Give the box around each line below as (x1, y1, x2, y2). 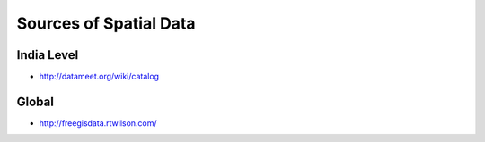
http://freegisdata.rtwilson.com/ (39, 117, 157, 129)
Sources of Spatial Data (16, 13, 197, 33)
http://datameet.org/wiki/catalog (39, 71, 160, 82)
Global (16, 94, 54, 109)
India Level (16, 47, 79, 63)
